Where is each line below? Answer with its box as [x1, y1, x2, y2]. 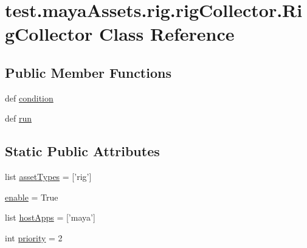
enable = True [5, 190, 58, 203]
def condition [5, 91, 53, 104]
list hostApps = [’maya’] [5, 211, 95, 224]
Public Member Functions [5, 63, 171, 81]
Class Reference [99, 21, 235, 46]
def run [5, 112, 32, 125]
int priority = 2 [5, 231, 63, 244]
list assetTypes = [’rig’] [5, 170, 92, 183]
